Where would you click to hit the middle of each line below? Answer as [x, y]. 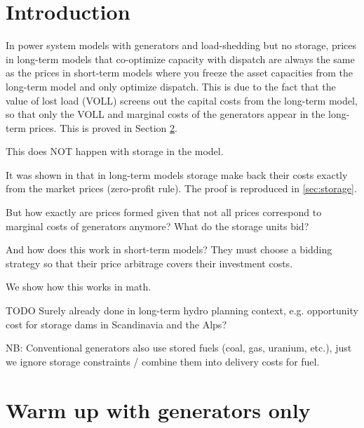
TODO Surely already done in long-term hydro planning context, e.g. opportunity [182, 310]
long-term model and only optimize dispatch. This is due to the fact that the [171, 86]
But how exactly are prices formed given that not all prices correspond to [164, 212]
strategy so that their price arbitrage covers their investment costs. [149, 263]
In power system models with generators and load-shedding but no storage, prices [181, 45]
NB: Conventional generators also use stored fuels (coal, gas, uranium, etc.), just [179, 348]
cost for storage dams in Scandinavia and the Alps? [116, 324]
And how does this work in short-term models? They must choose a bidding [169, 249]
